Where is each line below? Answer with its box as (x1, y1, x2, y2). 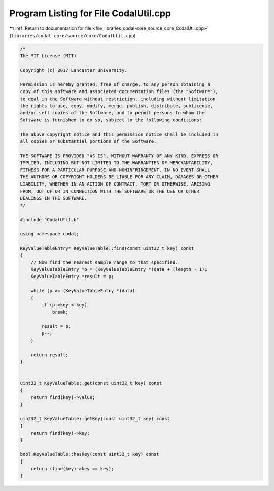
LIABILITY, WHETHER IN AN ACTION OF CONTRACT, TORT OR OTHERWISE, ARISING (20, 181, 211, 187)
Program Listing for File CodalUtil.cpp (9, 8, 171, 19)
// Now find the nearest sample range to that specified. (30, 259, 178, 265)
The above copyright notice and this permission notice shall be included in (20, 131, 218, 137)
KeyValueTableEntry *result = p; (30, 273, 114, 280)
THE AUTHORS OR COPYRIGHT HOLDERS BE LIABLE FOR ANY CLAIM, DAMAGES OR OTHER (20, 174, 218, 180)
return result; (30, 352, 68, 358)
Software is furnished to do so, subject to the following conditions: (20, 117, 202, 123)
